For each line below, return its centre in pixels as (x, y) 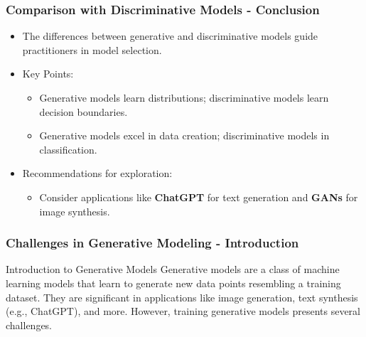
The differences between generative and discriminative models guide (170, 36)
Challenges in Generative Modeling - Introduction (152, 243)
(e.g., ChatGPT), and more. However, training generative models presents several (183, 311)
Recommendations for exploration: (97, 173)
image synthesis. (75, 211)
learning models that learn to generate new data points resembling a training (173, 283)
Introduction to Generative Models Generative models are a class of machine (173, 269)
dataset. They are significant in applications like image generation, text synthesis (182, 297)
